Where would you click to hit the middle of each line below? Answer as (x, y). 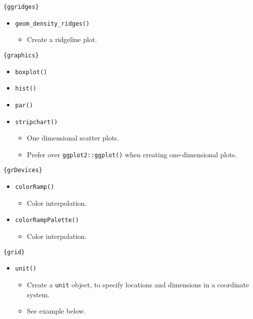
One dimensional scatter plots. (73, 138)
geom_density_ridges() (52, 23)
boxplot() (31, 72)
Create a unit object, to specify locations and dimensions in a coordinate (138, 284)
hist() (26, 89)
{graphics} (21, 55)
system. (38, 294)
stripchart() (36, 122)
